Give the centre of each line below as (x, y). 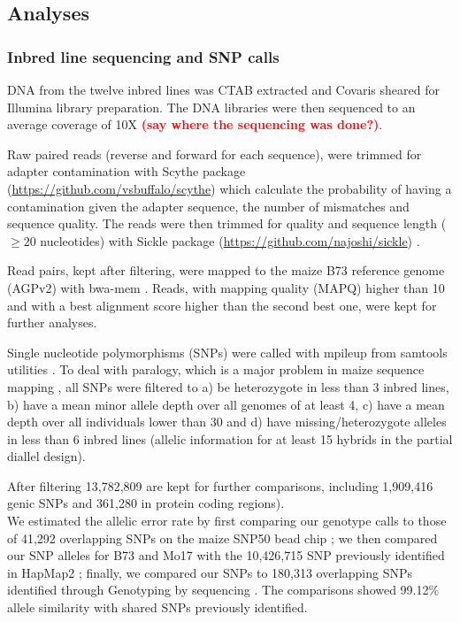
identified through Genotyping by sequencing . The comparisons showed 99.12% (223, 590)
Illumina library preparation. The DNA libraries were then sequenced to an (211, 107)
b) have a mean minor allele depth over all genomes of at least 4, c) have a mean (226, 404)
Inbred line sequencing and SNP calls (143, 56)
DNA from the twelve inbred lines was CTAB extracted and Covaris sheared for (223, 89)
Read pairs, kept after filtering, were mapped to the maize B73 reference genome (226, 270)
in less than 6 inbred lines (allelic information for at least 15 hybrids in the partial (230, 438)
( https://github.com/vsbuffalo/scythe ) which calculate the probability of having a (230, 188)
